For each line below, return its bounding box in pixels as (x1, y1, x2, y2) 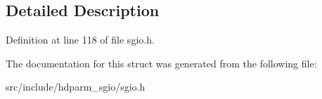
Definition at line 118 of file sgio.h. (6, 32, 155, 47)
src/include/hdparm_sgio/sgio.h (6, 79, 146, 94)
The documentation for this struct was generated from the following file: (6, 55, 317, 70)
